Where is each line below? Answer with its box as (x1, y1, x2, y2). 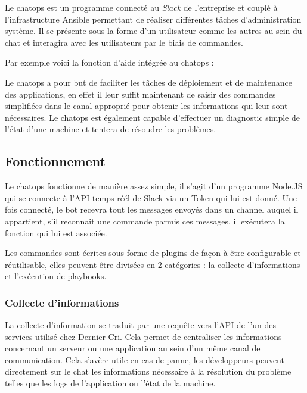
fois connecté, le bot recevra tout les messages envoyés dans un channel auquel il (5, 203, 299, 216)
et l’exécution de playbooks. (5, 270, 107, 282)
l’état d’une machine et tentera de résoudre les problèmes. (5, 123, 216, 135)
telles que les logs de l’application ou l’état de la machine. (5, 377, 216, 389)
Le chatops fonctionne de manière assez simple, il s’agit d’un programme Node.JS (5, 180, 303, 192)
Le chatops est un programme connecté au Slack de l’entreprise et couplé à (5, 1, 278, 13)
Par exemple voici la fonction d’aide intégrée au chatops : (5, 56, 214, 68)
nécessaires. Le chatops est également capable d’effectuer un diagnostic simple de (5, 111, 300, 123)
